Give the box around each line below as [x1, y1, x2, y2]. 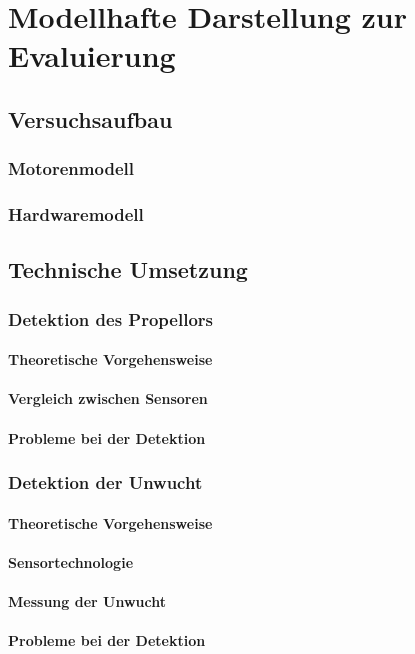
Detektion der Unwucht [8, 470, 203, 495]
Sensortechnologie [8, 551, 134, 572]
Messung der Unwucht [8, 591, 166, 612]
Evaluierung [8, 35, 176, 76]
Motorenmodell [8, 156, 134, 181]
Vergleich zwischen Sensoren [8, 388, 208, 409]
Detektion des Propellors [8, 306, 213, 331]
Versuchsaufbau [8, 103, 173, 134]
